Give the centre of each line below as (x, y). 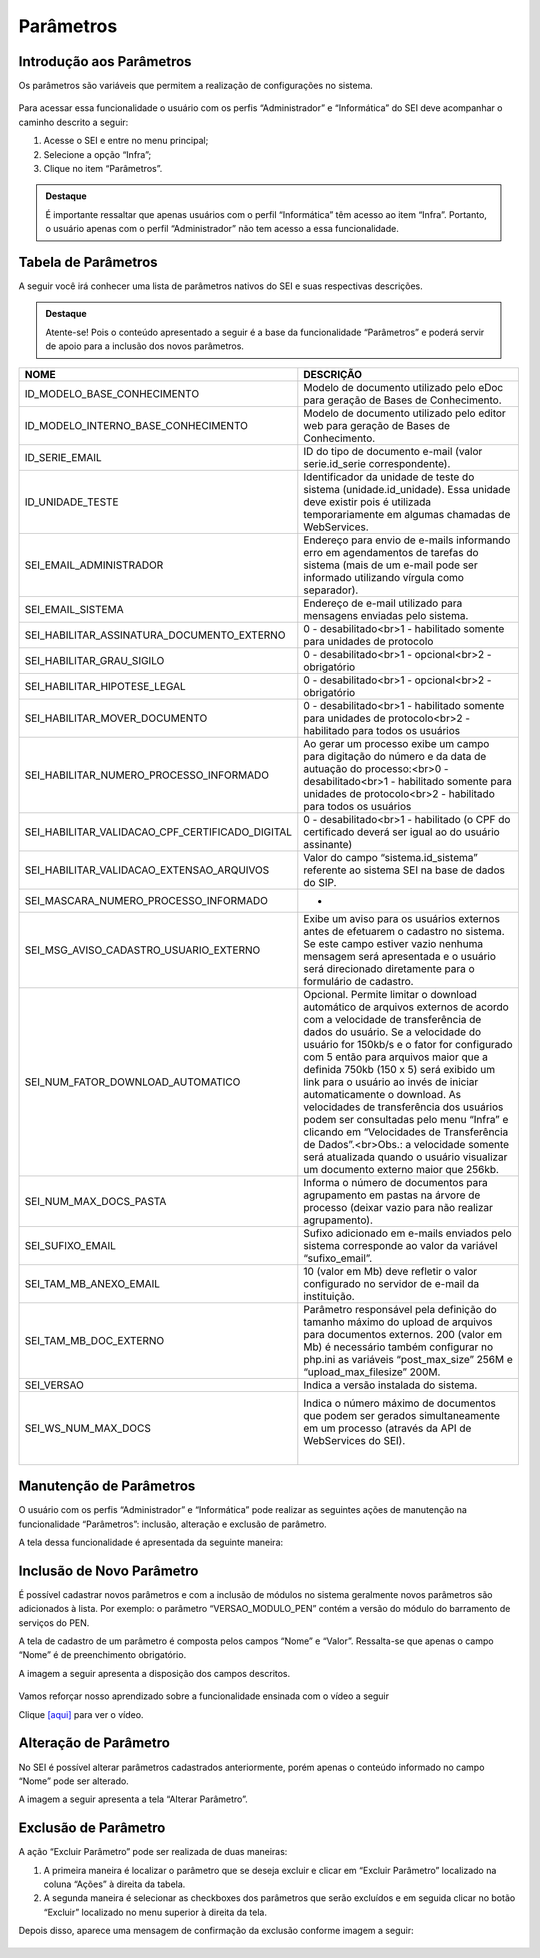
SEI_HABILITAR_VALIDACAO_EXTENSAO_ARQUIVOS (147, 870)
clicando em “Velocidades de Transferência (406, 1132)
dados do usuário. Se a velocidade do (392, 1032)
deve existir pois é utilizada (367, 502)
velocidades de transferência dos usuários (403, 1107)
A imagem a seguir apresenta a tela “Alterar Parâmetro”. (133, 1799)
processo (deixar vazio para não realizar (398, 1207)
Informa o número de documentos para (396, 1182)
